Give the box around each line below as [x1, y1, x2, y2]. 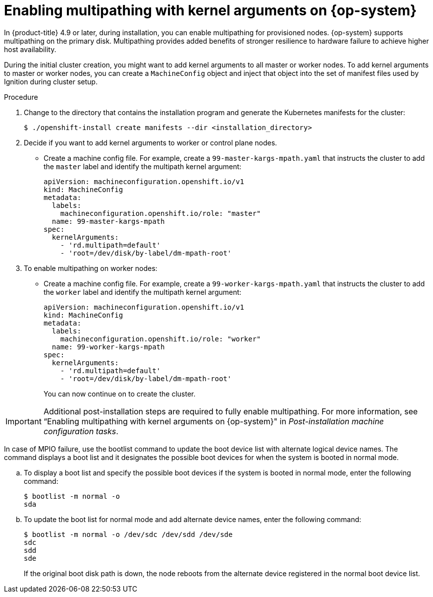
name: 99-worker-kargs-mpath [52, 342, 165, 351]
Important [5, 416, 42, 426]
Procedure [4, 92, 38, 101]
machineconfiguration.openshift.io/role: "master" [60, 209, 261, 217]
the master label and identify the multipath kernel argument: [44, 162, 242, 171]
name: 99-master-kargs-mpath [52, 217, 165, 225]
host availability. [4, 45, 56, 54]
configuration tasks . [43, 426, 118, 436]
